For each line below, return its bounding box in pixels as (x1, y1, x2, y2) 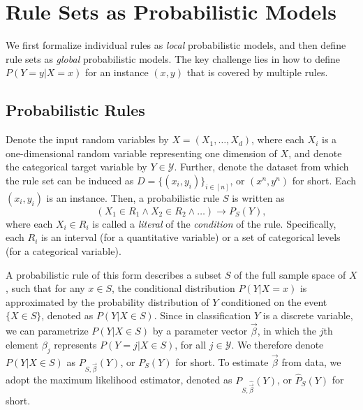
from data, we (281, 354, 341, 369)
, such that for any (6, 281, 85, 295)
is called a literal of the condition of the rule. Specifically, (92, 216, 336, 230)
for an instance (84, 65, 149, 80)
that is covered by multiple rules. (186, 65, 328, 80)
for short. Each (292, 173, 357, 187)
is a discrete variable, (262, 308, 353, 323)
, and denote (288, 145, 342, 160)
